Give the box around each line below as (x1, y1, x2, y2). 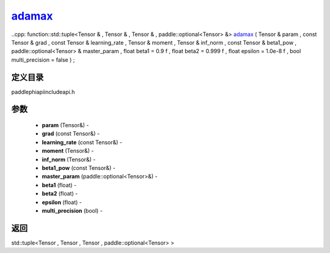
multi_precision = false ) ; (11, 56, 75, 64)
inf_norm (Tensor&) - (42, 156, 96, 163)
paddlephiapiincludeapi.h (11, 88, 75, 95)
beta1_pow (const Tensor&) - (42, 164, 116, 171)
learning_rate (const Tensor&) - (42, 138, 122, 146)
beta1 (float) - (42, 181, 77, 189)
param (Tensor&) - (42, 122, 89, 129)
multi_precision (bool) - (42, 207, 103, 214)
